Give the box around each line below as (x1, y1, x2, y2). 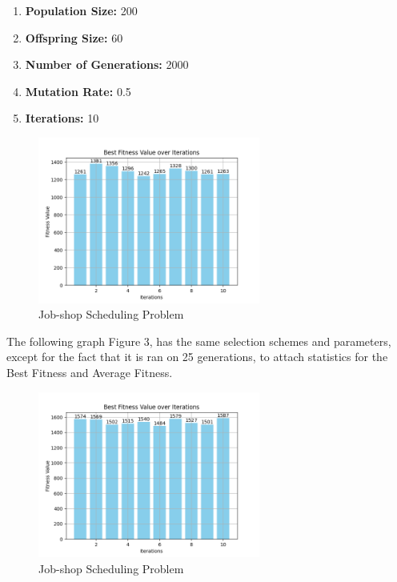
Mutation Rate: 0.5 (25, 82, 131, 99)
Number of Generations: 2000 (25, 56, 189, 73)
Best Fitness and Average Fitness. (6, 364, 173, 381)
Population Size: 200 (25, 2, 138, 18)
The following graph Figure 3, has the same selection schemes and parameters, (6, 332, 391, 349)
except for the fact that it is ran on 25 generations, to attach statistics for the (6, 348, 388, 365)
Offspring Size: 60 (25, 29, 123, 46)
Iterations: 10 (25, 110, 99, 126)
